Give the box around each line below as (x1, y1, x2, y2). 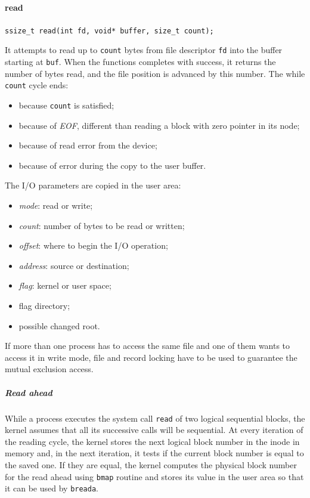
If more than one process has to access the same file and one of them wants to (5, 339, 290, 352)
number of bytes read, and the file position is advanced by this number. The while (5, 67, 305, 79)
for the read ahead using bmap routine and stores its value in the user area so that (5, 470, 304, 482)
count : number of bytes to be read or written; (18, 219, 185, 231)
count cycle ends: (5, 79, 69, 91)
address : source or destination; (18, 259, 129, 271)
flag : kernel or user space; (18, 279, 111, 292)
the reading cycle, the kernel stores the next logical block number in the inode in (5, 435, 300, 447)
